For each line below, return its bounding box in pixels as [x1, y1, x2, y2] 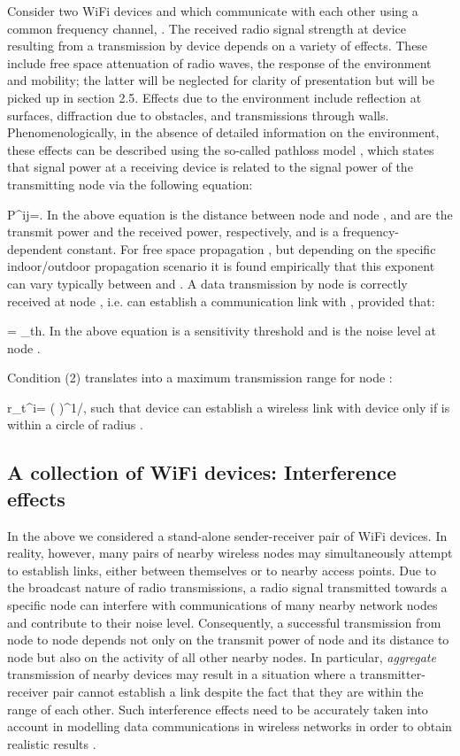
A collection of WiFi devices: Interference [7, 459, 397, 486]
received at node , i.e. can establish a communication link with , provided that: [7, 291, 435, 310]
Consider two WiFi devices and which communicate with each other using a [7, 2, 418, 19]
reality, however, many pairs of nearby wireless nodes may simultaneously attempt [7, 544, 453, 562]
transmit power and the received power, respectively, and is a [7, 222, 339, 241]
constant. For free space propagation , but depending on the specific [66, 239, 436, 258]
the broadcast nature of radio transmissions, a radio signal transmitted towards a [7, 578, 448, 597]
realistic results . [7, 734, 96, 752]
